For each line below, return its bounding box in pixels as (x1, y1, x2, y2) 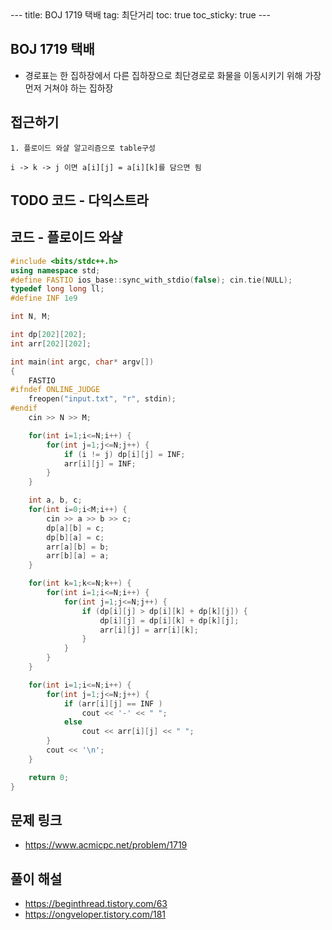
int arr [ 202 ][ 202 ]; (10, 338, 92, 349)
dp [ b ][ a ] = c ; (46, 532, 105, 542)
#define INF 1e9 (10, 293, 78, 304)
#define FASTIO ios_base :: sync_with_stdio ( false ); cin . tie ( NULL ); (10, 275, 293, 285)
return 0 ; (28, 772, 70, 782)
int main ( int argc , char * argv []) (10, 357, 155, 367)
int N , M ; (10, 312, 52, 322)
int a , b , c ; (28, 495, 83, 506)
